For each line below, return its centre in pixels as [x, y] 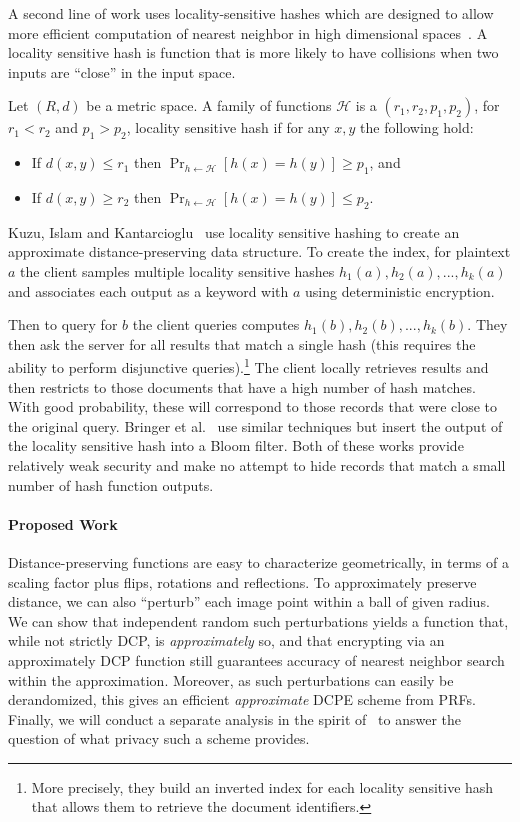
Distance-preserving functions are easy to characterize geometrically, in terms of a [258, 561]
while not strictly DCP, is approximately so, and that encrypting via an [226, 640]
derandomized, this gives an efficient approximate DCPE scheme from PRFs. [242, 699]
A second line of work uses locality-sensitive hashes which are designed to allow [251, 13]
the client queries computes [216, 324]
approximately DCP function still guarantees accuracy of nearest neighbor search [256, 659]
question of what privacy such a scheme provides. [159, 738]
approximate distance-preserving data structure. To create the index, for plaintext [259, 251]
